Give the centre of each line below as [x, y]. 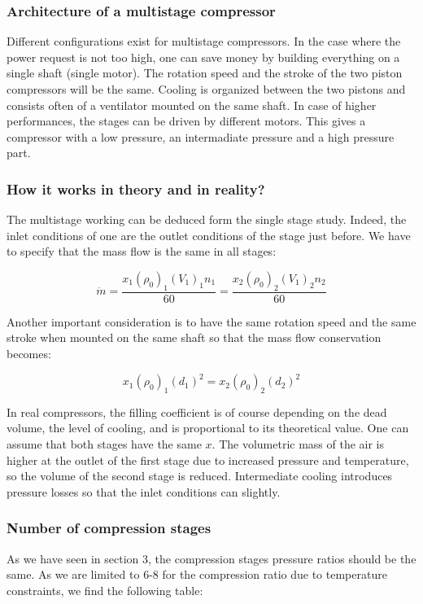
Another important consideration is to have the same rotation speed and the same [211, 321]
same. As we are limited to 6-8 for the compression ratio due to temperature [197, 574]
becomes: [29, 353]
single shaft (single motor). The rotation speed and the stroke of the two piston [205, 73]
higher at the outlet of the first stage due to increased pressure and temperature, [208, 460]
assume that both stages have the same [104, 444]
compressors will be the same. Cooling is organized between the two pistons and [206, 89]
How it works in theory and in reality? [136, 188]
